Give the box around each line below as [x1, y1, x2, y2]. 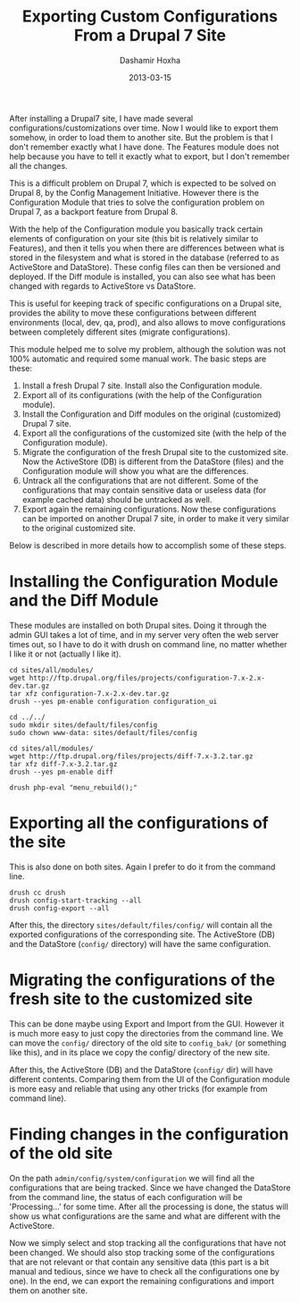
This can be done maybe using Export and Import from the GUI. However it [9, 1018, 285, 1029]
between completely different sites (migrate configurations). [9, 326, 230, 337]
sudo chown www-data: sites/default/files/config [9, 728, 198, 737]
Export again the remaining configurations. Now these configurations [21, 503, 277, 514]
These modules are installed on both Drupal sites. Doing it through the [9, 620, 268, 630]
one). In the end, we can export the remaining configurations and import [9, 1275, 275, 1286]
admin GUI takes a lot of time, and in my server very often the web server [9, 629, 279, 640]
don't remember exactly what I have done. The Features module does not [9, 141, 279, 152]
